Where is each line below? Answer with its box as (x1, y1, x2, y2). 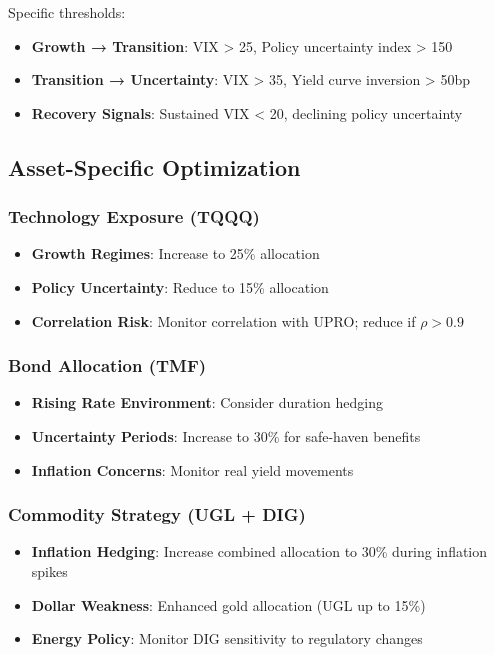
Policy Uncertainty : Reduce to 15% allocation (31, 276, 329, 297)
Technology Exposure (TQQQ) (8, 204, 260, 229)
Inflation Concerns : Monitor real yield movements (31, 459, 354, 480)
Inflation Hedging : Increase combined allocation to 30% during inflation (31, 541, 488, 562)
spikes (31, 560, 68, 581)
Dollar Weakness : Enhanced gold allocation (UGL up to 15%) (31, 594, 426, 615)
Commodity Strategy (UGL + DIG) (8, 502, 306, 527)
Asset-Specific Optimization (8, 151, 301, 182)
